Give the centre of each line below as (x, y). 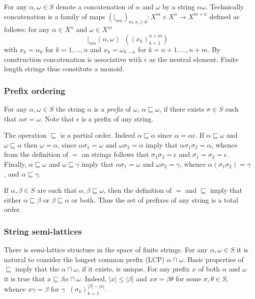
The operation (25, 135)
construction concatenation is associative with (73, 59)
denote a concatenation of (95, 6)
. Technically (225, 6)
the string (71, 108)
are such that (57, 190)
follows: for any (27, 29)
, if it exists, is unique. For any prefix (134, 269)
